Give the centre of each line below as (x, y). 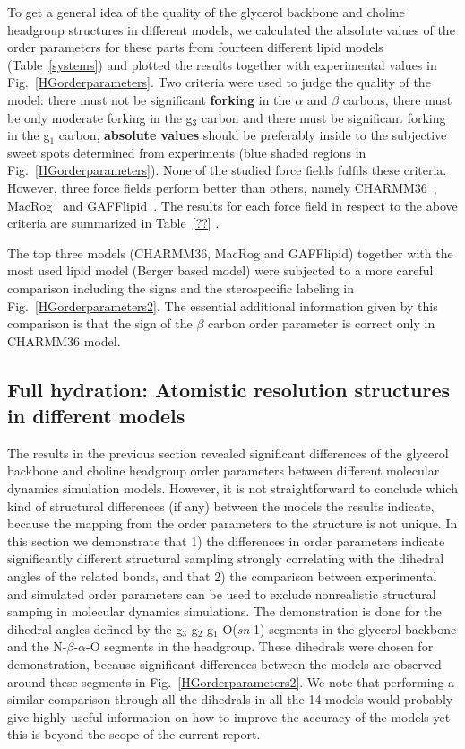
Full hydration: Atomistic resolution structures (228, 389)
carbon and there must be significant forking (323, 117)
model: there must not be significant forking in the (149, 99)
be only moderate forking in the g (100, 117)
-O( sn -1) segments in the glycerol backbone (337, 628)
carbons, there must (397, 99)
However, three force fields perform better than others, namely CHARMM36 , (222, 187)
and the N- (37, 646)
